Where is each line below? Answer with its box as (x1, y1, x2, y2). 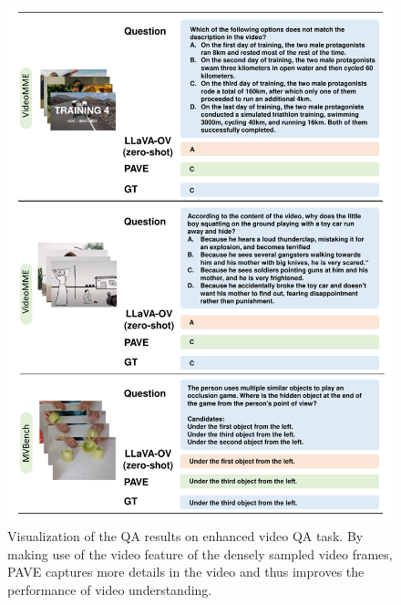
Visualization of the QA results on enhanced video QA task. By (7, 526, 364, 545)
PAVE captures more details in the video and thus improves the (7, 562, 365, 581)
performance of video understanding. (7, 579, 212, 599)
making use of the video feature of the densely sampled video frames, (7, 544, 393, 563)
